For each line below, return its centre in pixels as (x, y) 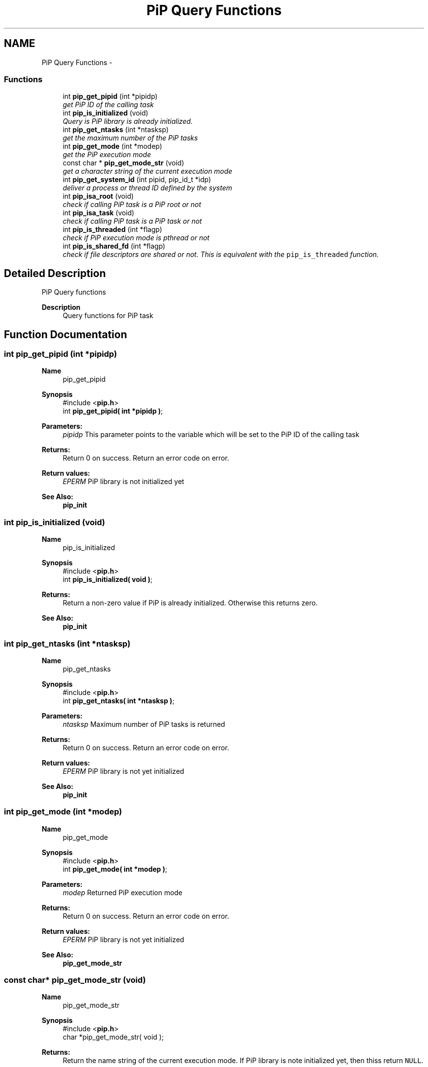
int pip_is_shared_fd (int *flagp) (114, 246)
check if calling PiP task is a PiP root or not (132, 205)
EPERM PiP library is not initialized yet (123, 482)
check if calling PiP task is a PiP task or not (132, 221)
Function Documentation (65, 334)
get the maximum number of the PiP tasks (130, 138)
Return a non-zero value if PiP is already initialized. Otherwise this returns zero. (190, 603)
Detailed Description (55, 273)
